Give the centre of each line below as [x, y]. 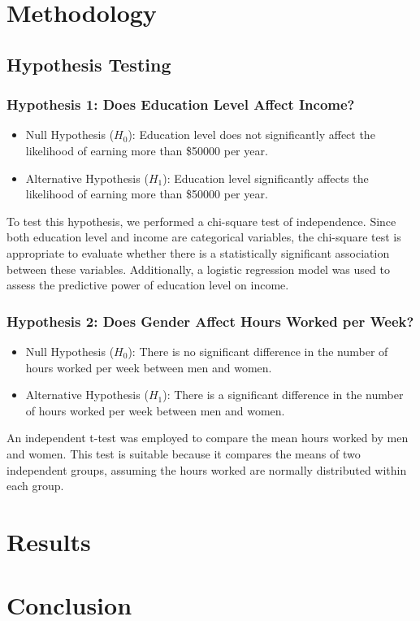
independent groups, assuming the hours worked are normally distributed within [207, 469]
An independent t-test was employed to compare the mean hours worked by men [208, 438]
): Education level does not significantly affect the [251, 135]
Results [49, 541]
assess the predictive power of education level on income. [148, 285]
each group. [35, 486]
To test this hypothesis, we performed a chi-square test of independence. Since [201, 221]
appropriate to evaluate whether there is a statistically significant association [198, 252]
